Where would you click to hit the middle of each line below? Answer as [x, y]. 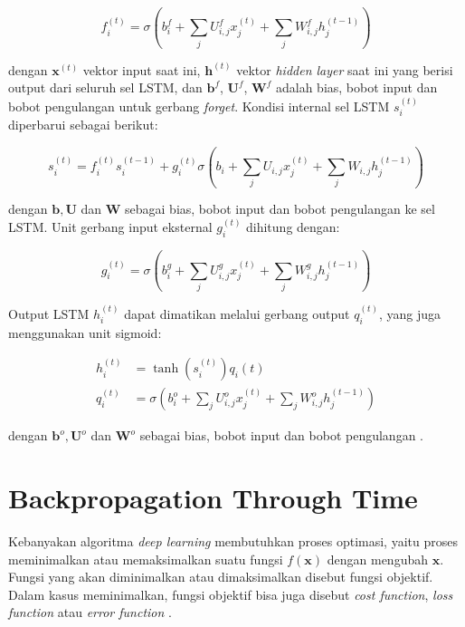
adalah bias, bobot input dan [356, 87]
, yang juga [409, 313]
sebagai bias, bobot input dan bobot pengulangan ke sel [280, 209]
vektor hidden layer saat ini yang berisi [345, 69]
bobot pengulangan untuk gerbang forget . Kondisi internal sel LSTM [199, 106]
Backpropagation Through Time [213, 498]
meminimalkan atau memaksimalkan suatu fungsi [146, 559]
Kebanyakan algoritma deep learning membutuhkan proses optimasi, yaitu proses [233, 540]
